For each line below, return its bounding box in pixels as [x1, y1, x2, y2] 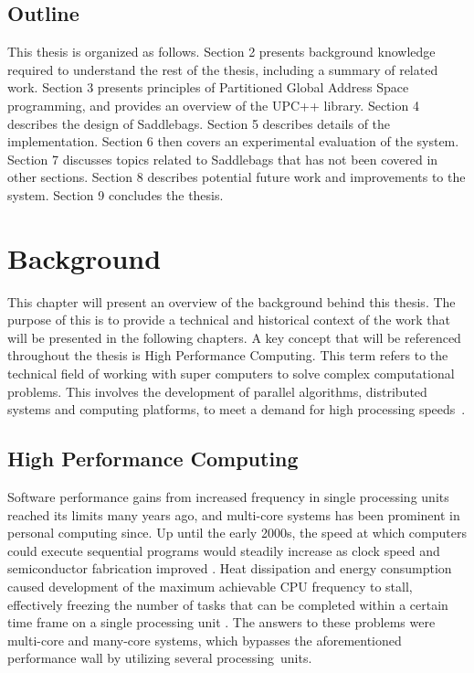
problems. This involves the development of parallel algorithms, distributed [7, 381, 427, 401]
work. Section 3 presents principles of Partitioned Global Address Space [7, 78, 409, 97]
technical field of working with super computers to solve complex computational [7, 364, 455, 383]
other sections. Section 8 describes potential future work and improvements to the [7, 167, 466, 187]
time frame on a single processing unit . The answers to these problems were [7, 613, 436, 632]
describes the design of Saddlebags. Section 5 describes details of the [7, 113, 391, 133]
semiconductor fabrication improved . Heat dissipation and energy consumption [7, 559, 452, 578]
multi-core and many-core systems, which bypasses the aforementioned [7, 630, 402, 649]
